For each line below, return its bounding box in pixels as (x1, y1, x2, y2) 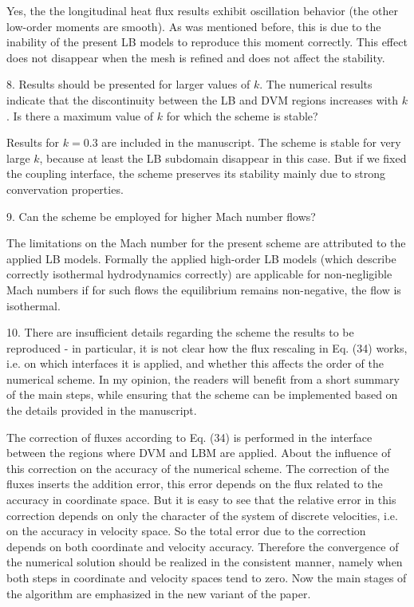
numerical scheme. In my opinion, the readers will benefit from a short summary (6, 370, 400, 387)
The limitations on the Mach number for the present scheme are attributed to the (6, 235, 406, 251)
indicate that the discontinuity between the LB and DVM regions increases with (6, 91, 398, 108)
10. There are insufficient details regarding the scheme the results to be (6, 324, 354, 341)
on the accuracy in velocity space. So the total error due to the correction (6, 522, 366, 539)
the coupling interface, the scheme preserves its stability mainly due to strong (6, 165, 386, 182)
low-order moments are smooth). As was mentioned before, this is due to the (6, 18, 381, 34)
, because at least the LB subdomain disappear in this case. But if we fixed (39, 149, 407, 166)
